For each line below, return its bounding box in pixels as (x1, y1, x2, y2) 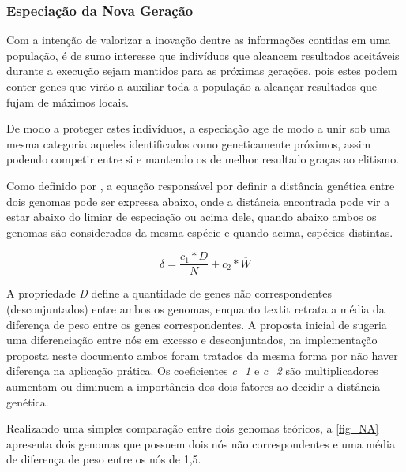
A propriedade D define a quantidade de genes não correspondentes (6, 285, 332, 302)
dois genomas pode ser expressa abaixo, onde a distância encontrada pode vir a (6, 193, 390, 209)
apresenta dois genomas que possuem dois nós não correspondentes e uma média (6, 435, 395, 451)
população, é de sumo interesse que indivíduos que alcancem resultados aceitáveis (6, 47, 400, 63)
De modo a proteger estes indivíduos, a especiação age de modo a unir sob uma (6, 120, 391, 137)
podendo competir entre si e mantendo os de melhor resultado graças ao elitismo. (6, 151, 400, 167)
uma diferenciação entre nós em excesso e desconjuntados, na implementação (6, 332, 378, 348)
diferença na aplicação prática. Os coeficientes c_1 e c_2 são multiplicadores (6, 362, 378, 379)
